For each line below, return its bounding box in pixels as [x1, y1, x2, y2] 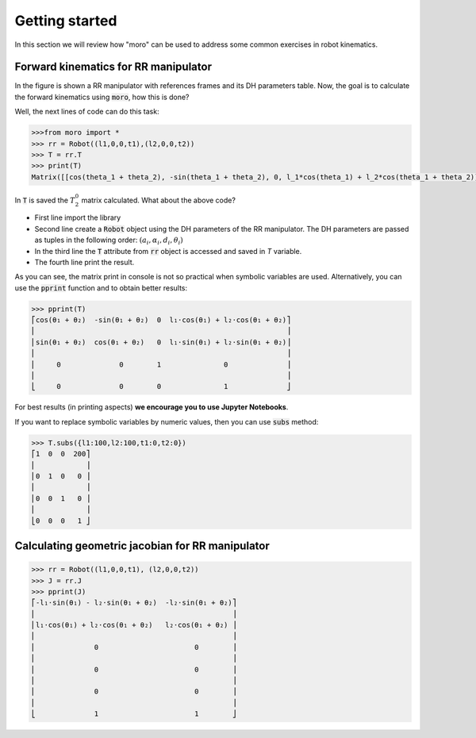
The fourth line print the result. [34, 257, 135, 267]
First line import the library [34, 213, 121, 222]
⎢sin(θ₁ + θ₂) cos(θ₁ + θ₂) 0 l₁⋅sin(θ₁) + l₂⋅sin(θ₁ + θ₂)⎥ [31, 337, 291, 347]
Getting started [14, 12, 117, 29]
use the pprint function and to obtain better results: [14, 283, 188, 293]
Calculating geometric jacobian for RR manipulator [14, 539, 270, 552]
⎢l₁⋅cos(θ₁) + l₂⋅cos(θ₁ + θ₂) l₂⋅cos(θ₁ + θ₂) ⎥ [31, 621, 237, 630]
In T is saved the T [14, 195, 75, 205]
